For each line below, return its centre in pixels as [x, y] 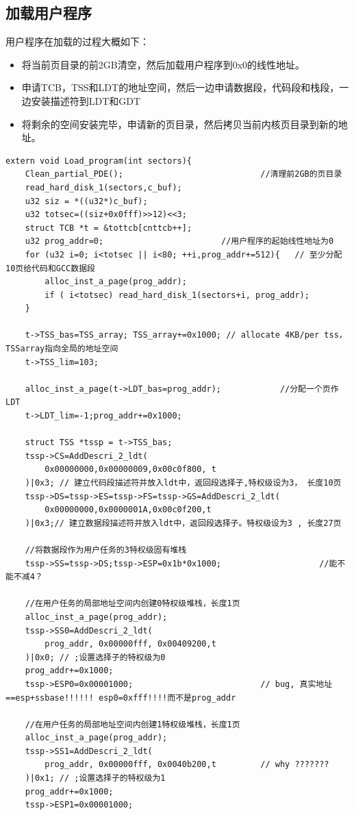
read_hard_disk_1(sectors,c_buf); [103, 187]
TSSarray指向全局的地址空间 [62, 349]
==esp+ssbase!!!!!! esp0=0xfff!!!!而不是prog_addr [121, 698]
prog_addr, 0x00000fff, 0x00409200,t [130, 644]
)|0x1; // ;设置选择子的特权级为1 [95, 778]
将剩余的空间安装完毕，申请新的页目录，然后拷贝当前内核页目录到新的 [180, 124]
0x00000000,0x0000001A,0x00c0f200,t [128, 510]
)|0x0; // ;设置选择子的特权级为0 [95, 657]
